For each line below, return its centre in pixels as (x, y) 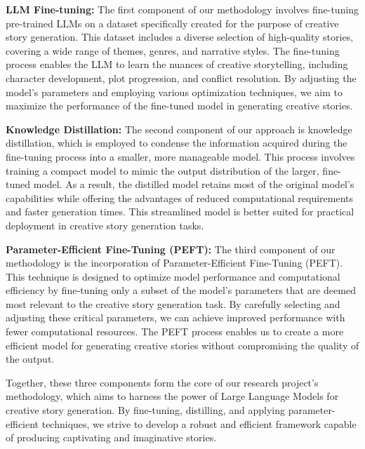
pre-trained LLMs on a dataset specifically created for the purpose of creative (172, 23)
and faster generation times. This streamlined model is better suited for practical (180, 212)
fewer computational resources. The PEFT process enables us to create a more (175, 331)
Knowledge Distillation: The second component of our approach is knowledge (179, 129)
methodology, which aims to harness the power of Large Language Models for (172, 396)
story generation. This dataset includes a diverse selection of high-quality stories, (180, 37)
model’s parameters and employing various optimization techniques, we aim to (174, 92)
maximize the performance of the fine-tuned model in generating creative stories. (179, 106)
